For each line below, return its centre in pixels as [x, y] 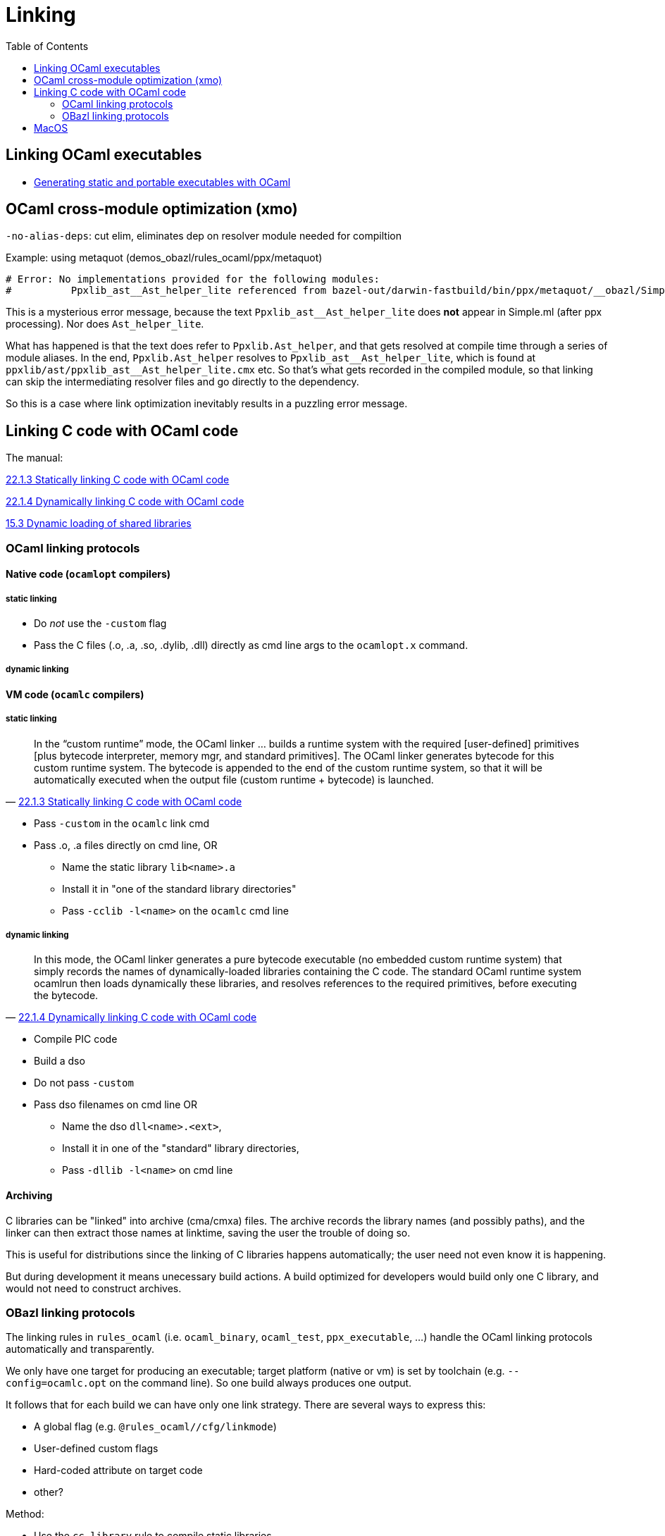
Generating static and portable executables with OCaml [162, 182]
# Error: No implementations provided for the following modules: [193, 279]
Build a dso [60, 1061]
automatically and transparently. [80, 1349]
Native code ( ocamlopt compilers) [88, 574]
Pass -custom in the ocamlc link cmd [122, 823]
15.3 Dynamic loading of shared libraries [99, 524]
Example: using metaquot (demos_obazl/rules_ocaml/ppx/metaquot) [164, 258]
